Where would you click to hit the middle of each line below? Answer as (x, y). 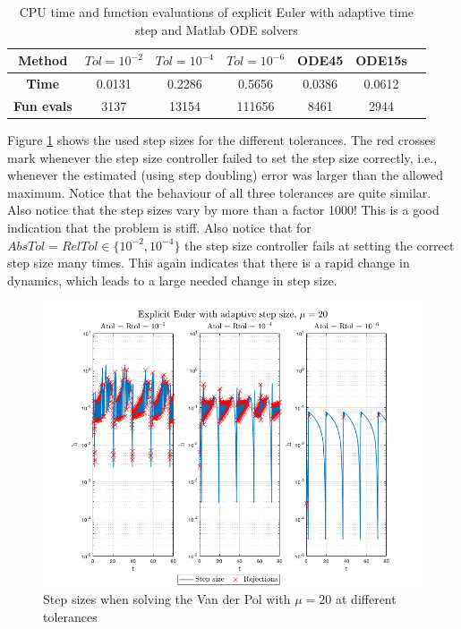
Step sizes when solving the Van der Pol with (167, 598)
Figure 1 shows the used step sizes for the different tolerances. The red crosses (222, 139)
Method (43, 60)
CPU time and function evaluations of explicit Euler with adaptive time (217, 12)
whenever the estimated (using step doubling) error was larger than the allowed (226, 175)
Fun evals (43, 105)
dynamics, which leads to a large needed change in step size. (172, 280)
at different (366, 598)
